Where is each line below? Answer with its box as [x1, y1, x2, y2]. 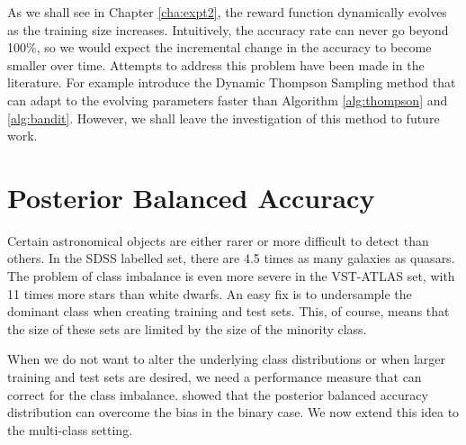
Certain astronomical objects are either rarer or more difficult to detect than [7, 231, 429, 250]
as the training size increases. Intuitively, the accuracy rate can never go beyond [7, 20, 449, 39]
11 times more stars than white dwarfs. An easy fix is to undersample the [7, 284, 412, 303]
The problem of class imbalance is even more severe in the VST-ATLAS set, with [7, 267, 455, 286]
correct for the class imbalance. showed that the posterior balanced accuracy [7, 385, 428, 404]
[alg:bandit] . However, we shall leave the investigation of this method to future [7, 108, 440, 127]
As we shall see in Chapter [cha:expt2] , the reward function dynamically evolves [7, 3, 447, 21]
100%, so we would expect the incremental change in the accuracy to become [7, 38, 432, 57]
